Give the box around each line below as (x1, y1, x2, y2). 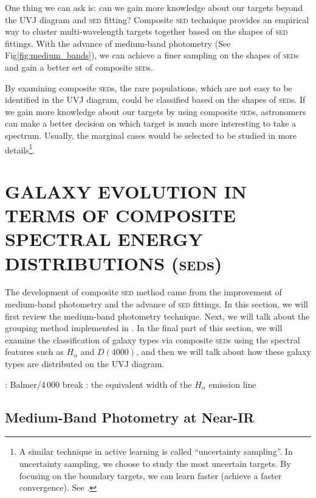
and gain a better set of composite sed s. (5, 60, 153, 73)
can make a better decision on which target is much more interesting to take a (5, 117, 297, 130)
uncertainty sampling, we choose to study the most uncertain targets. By (19, 457, 291, 470)
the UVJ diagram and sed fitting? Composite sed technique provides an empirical (5, 13, 309, 26)
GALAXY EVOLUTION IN (5, 178, 247, 203)
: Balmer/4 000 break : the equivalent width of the (5, 377, 192, 390)
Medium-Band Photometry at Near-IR (5, 407, 255, 426)
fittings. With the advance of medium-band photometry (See (5, 37, 231, 49)
